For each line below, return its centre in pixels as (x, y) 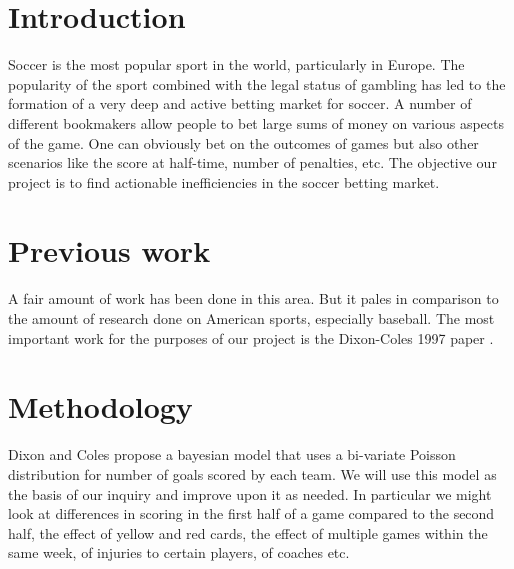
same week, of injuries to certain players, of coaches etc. (179, 552)
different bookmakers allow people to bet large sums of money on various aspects (256, 122)
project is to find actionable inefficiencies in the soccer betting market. (224, 181)
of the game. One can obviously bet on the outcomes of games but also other (243, 142)
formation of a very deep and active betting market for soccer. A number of (240, 103)
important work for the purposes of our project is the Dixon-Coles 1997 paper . (251, 337)
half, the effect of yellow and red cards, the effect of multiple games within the (248, 532)
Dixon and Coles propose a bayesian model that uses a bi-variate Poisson (232, 454)
